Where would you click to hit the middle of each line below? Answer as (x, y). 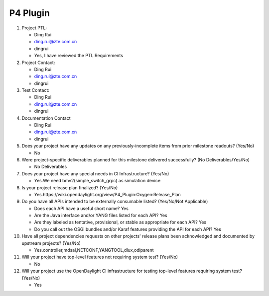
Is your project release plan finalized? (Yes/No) (70, 187)
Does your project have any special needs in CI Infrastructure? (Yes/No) (95, 173)
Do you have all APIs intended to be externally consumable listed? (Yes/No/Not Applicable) (115, 202)
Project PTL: (34, 28)
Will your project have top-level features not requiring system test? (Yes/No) (100, 257)
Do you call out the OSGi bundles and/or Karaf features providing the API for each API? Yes (128, 229)
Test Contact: (36, 90)
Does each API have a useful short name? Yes (81, 208)
